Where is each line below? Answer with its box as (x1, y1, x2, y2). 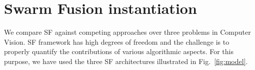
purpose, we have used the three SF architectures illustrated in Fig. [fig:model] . (4, 56, 248, 66)
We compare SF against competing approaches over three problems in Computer (4, 27, 251, 37)
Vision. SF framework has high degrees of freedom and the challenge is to (4, 36, 229, 47)
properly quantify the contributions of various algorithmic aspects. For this (4, 46, 233, 57)
